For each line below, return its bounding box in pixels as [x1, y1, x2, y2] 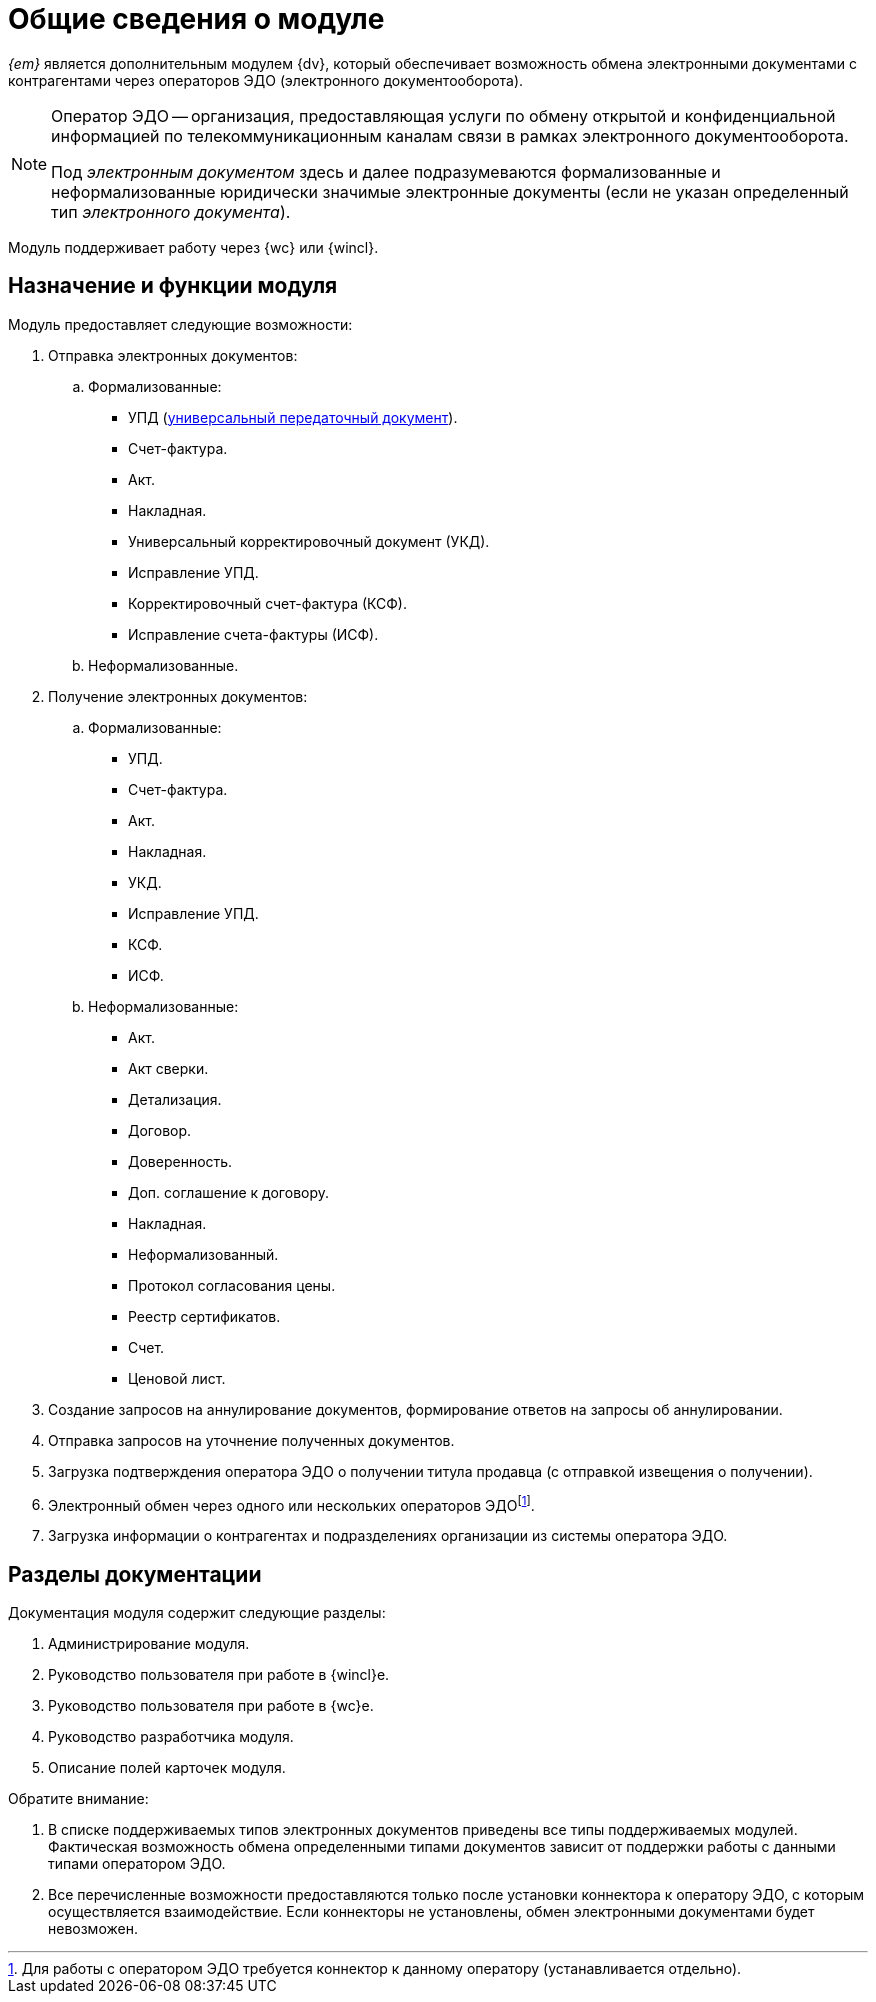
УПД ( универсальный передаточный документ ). [128, 408, 458, 426]
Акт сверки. [128, 1059, 209, 1077]
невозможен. [48, 1920, 138, 1938]
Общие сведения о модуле [8, 2, 385, 36]
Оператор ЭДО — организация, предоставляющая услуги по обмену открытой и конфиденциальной [51, 105, 836, 126]
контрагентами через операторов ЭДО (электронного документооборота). [8, 71, 524, 89]
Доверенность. [128, 1152, 233, 1170]
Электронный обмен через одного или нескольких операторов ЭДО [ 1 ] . [48, 1493, 535, 1514]
